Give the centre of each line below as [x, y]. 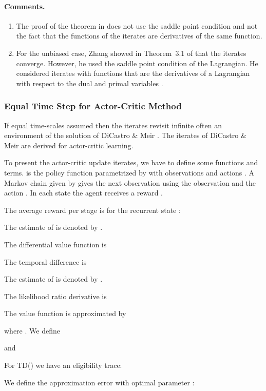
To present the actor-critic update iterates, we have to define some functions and [131, 162]
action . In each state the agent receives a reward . [83, 193]
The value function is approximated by [65, 313]
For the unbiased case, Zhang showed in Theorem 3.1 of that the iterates [131, 53]
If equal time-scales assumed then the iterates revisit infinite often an [113, 125]
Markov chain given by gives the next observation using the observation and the [130, 182]
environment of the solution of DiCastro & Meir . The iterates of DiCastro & [125, 135]
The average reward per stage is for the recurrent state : [92, 210]
